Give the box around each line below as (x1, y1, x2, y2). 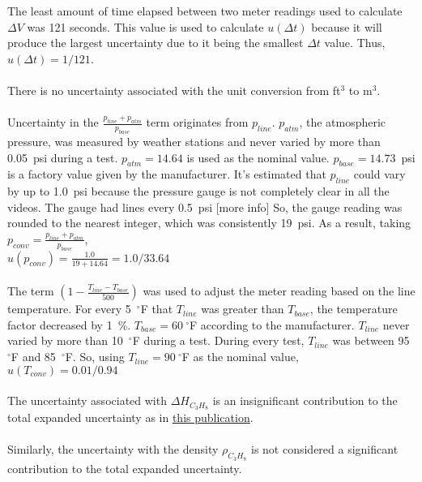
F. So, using (65, 348, 125, 365)
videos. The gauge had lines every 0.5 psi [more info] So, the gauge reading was (7, 198, 403, 215)
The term (7, 282, 54, 299)
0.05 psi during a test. (7, 148, 118, 166)
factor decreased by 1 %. (7, 316, 131, 333)
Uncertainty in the (7, 114, 99, 131)
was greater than (201, 300, 284, 317)
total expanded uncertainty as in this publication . (7, 409, 254, 426)
